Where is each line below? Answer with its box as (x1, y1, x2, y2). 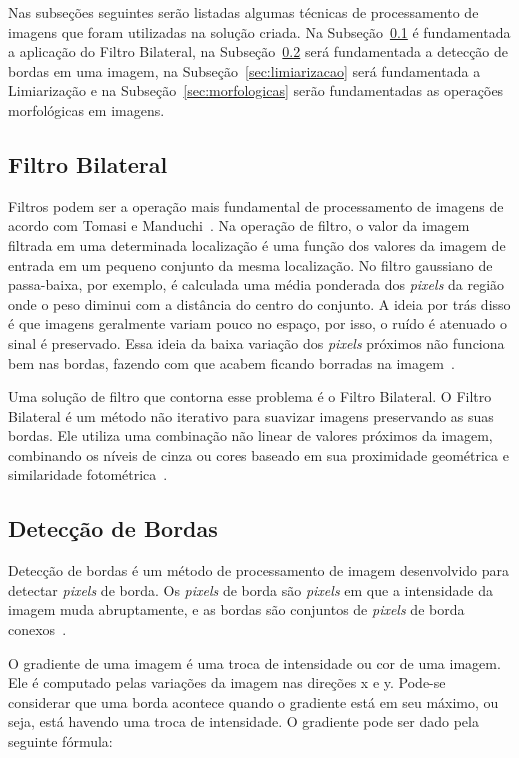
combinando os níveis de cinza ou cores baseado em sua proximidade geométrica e (8, 444, 509, 465)
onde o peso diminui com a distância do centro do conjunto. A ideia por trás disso (8, 293, 511, 314)
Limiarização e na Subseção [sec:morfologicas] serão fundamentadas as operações (8, 80, 504, 101)
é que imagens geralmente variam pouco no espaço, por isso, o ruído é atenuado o (8, 313, 507, 334)
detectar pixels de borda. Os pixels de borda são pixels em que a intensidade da (8, 579, 493, 600)
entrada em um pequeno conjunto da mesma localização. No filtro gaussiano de (8, 254, 493, 275)
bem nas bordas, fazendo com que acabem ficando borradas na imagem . (8, 352, 455, 373)
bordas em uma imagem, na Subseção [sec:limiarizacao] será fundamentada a (8, 60, 481, 81)
